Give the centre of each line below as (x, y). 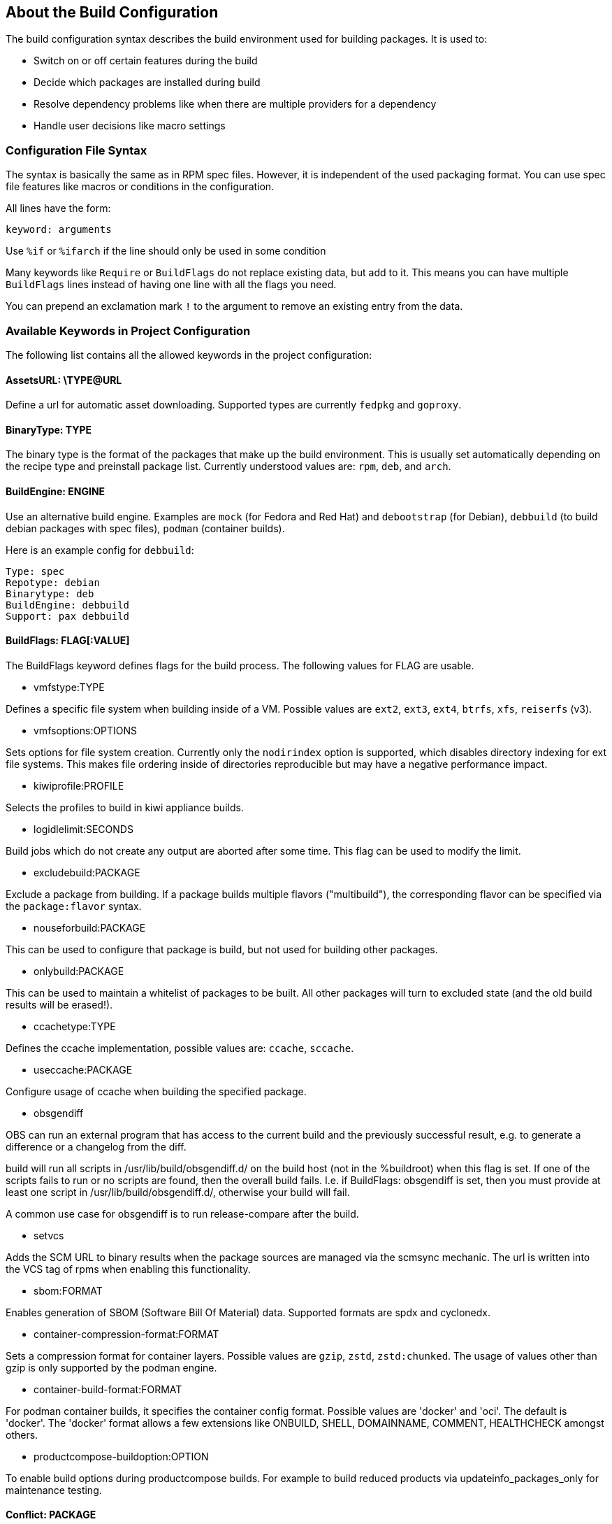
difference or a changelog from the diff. (96, 1146)
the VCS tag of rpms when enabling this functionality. (128, 1269)
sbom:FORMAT (68, 1290)
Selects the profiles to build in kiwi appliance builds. (125, 807)
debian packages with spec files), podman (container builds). (145, 528)
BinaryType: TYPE (49, 429)
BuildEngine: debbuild (68, 605)
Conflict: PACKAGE (51, 1515)
